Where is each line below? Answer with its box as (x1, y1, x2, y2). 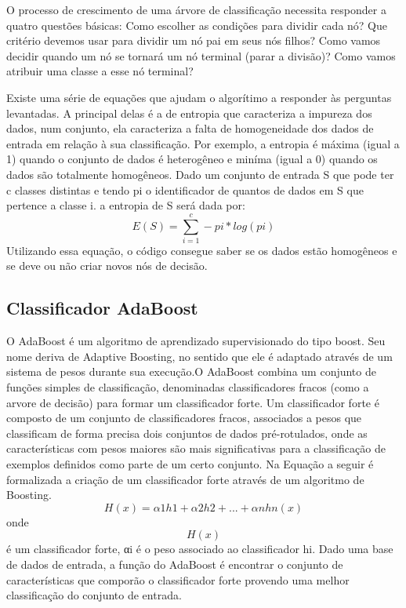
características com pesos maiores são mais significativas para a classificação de (6, 440, 386, 457)
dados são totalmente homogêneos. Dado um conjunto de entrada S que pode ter (6, 166, 394, 182)
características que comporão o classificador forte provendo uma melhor (6, 571, 350, 588)
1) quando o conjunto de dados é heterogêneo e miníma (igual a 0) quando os (6, 151, 378, 167)
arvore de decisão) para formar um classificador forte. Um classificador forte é (6, 394, 379, 410)
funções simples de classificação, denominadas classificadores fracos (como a (6, 379, 369, 395)
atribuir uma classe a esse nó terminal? (6, 63, 194, 79)
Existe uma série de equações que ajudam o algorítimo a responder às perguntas (6, 89, 392, 105)
